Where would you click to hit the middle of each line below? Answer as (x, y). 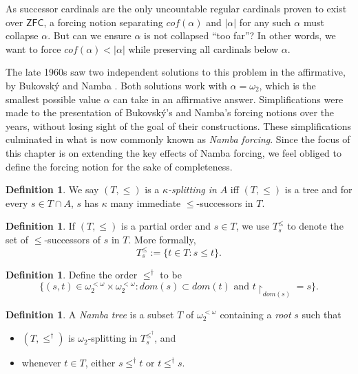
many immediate (146, 202)
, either (100, 363)
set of (17, 239)
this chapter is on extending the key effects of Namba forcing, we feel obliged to (173, 152)
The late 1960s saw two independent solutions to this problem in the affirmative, (176, 72)
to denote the (315, 226)
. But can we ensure (89, 35)
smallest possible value (53, 99)
